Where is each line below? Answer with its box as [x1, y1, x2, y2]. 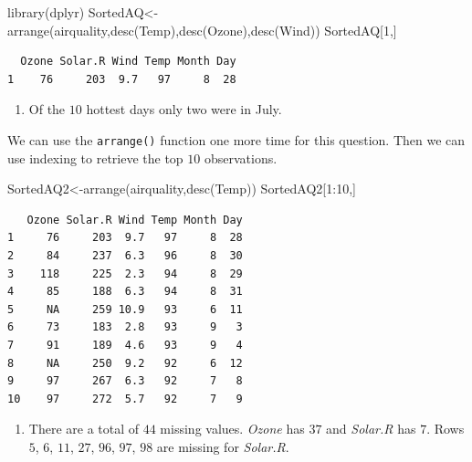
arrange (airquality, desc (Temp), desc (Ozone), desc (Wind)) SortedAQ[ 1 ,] [7, 20, 397, 39]
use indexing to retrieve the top [7, 148, 184, 167]
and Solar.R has [326, 419, 416, 438]
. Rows [426, 419, 465, 438]
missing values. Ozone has [160, 419, 305, 438]
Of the [28, 100, 66, 119]
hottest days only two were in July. [86, 100, 282, 119]
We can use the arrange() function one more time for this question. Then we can [7, 130, 466, 149]
